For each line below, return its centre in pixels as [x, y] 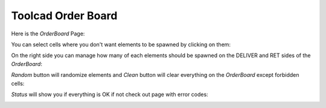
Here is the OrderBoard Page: [48, 34]
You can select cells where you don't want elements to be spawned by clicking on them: [121, 44]
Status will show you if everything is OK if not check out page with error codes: [110, 94]
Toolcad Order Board [64, 16]
